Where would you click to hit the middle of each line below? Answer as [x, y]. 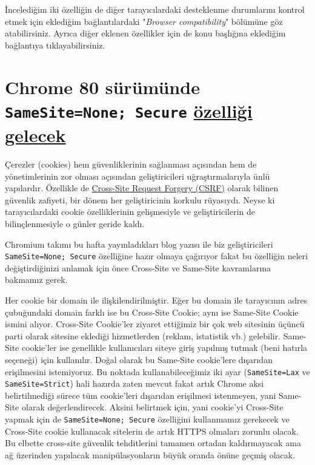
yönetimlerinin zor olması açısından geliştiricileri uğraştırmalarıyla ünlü [138, 176]
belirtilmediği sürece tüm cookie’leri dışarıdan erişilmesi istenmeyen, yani [141, 395]
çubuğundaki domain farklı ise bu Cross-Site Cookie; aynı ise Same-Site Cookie [152, 312]
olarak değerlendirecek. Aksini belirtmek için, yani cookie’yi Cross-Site [152, 407]
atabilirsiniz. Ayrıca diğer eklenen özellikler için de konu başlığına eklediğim [145, 33]
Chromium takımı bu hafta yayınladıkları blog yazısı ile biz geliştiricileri [139, 244]
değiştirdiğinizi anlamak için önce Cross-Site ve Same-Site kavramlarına [138, 267]
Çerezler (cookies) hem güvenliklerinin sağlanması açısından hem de [131, 164]
